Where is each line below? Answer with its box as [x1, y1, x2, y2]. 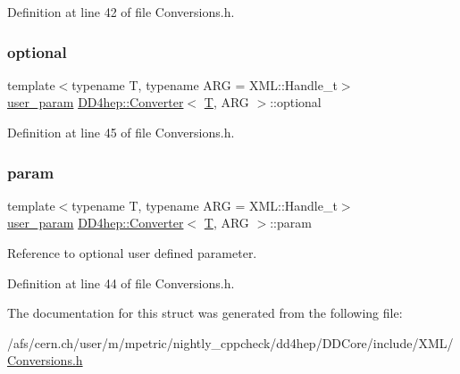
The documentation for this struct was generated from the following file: [7, 303, 403, 322]
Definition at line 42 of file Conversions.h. [7, 3, 235, 21]
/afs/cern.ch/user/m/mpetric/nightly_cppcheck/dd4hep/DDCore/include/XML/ [7, 333, 454, 352]
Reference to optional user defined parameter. [7, 244, 257, 262]
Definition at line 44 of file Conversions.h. [7, 273, 235, 292]
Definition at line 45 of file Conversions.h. [7, 123, 235, 141]
